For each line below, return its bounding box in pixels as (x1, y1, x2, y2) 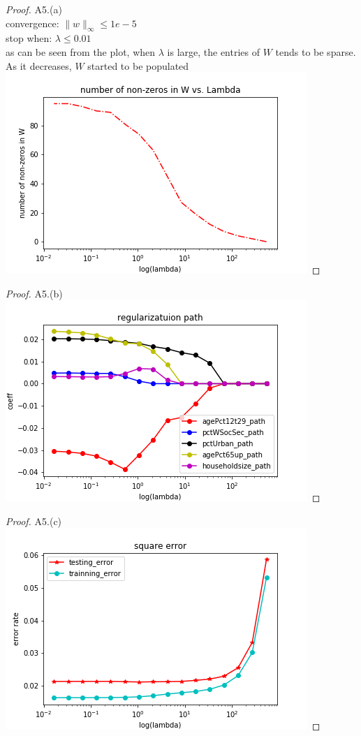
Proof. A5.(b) (6, 286, 63, 300)
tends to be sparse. (275, 44, 356, 59)
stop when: (6, 31, 52, 45)
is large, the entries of (167, 44, 260, 59)
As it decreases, (6, 58, 72, 73)
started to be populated (87, 58, 189, 73)
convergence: (6, 15, 59, 30)
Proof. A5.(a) (6, 2, 62, 16)
